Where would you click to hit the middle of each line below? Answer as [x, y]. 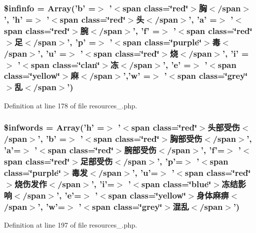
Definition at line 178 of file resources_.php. [71, 105]
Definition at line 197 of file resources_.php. [71, 224]
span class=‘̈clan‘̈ [65, 64]
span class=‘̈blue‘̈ [176, 183]
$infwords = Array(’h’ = [54, 127]
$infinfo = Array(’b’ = [50, 8]
